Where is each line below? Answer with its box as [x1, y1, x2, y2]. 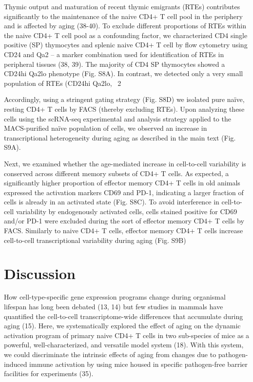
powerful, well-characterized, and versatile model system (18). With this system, [4, 340, 244, 350]
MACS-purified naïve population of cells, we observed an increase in [4, 123, 207, 133]
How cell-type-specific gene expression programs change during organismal [4, 292, 226, 302]
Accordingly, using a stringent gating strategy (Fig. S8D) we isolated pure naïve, [4, 94, 245, 104]
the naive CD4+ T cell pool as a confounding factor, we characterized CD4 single [4, 30, 248, 40]
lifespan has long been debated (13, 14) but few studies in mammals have [4, 301, 223, 311]
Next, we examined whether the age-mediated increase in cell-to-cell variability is [4, 158, 246, 168]
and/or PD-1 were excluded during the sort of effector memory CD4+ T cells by [4, 216, 244, 226]
